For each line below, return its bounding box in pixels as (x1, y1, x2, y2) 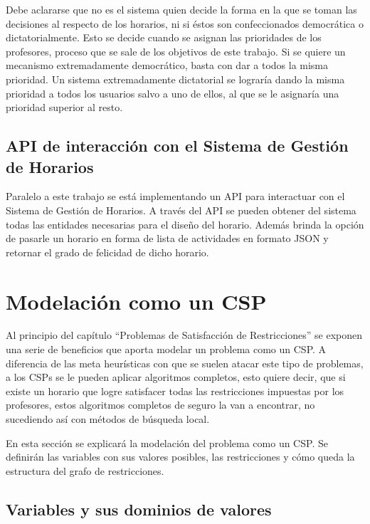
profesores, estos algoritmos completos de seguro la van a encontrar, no (6, 397, 315, 412)
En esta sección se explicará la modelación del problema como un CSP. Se (6, 435, 328, 450)
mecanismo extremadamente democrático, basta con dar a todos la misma (6, 58, 329, 73)
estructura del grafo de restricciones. (6, 463, 164, 478)
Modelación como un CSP (6, 286, 267, 315)
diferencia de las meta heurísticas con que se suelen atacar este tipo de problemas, (6, 355, 364, 370)
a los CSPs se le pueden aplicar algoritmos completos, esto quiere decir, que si (6, 370, 346, 384)
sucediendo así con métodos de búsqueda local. (6, 412, 210, 426)
